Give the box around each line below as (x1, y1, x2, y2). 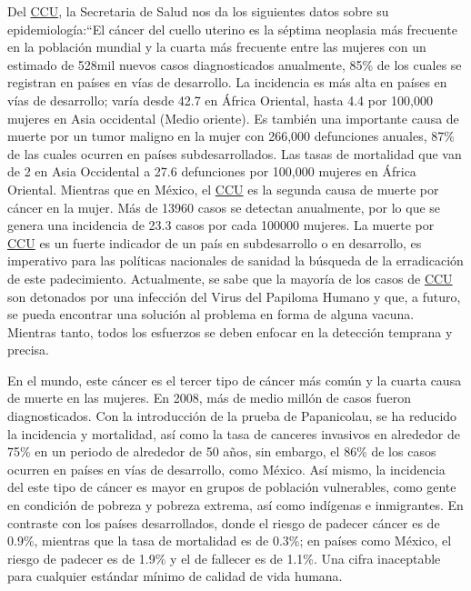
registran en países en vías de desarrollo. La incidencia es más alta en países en (7, 73, 447, 92)
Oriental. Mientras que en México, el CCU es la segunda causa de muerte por (7, 179, 439, 198)
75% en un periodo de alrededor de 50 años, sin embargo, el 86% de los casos (7, 442, 436, 461)
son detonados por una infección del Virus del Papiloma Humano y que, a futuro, (7, 286, 461, 306)
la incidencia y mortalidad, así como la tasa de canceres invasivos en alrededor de (7, 424, 460, 443)
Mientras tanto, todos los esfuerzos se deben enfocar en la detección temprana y (7, 322, 453, 341)
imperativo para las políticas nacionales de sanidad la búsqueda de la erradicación (7, 251, 464, 270)
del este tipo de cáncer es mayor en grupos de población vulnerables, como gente (7, 477, 456, 496)
